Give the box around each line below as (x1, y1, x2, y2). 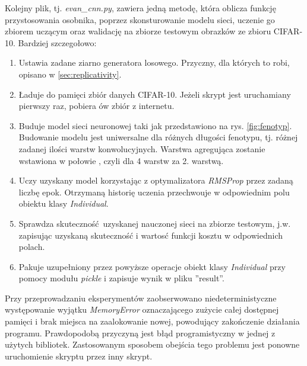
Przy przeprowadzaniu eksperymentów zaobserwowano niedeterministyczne (5, 291, 277, 304)
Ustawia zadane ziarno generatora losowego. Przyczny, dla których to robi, (18, 56, 290, 69)
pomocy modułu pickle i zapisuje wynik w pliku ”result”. (18, 272, 224, 284)
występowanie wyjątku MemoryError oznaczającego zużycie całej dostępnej (5, 303, 279, 316)
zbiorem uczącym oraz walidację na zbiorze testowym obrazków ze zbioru (5, 25, 271, 37)
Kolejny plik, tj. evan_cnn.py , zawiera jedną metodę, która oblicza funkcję (5, 2, 276, 14)
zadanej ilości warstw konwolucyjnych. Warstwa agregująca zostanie (18, 142, 265, 155)
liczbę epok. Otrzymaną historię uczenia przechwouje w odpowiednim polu (18, 185, 290, 198)
